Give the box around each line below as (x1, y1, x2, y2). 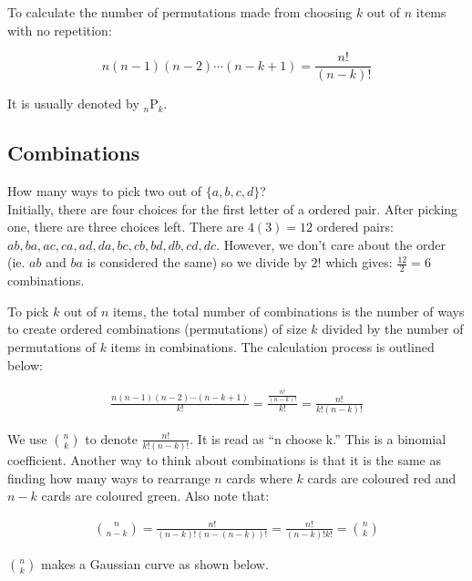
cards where (226, 468, 292, 487)
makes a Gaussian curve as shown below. (41, 554, 269, 573)
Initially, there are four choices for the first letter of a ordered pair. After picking (7, 199, 458, 218)
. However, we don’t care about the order (216, 234, 446, 254)
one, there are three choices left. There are (7, 217, 244, 236)
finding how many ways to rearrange (7, 468, 210, 487)
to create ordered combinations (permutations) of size (7, 319, 307, 338)
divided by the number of (322, 319, 464, 338)
